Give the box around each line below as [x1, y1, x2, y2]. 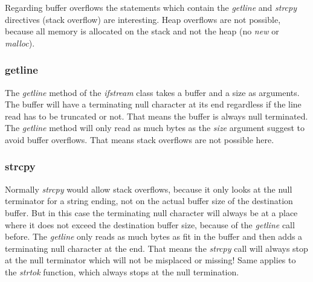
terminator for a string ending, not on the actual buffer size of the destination [5, 194, 293, 207]
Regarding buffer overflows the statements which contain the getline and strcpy [5, 1, 297, 13]
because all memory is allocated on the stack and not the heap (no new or [5, 25, 279, 37]
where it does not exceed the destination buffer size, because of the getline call [5, 218, 295, 231]
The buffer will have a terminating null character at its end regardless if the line [5, 98, 302, 111]
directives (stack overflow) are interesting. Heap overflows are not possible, [5, 13, 281, 25]
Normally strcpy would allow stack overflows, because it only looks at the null [5, 182, 292, 195]
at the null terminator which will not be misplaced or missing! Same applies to [5, 254, 296, 266]
